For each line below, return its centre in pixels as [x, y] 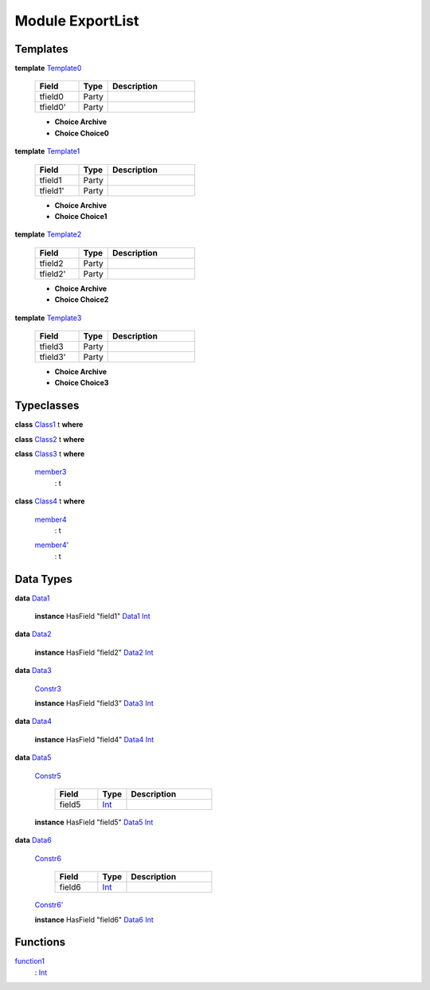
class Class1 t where [49, 425]
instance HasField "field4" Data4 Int [94, 739]
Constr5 [48, 776]
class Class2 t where [50, 439]
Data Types [44, 579]
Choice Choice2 [82, 299]
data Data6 [33, 840]
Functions [40, 943]
